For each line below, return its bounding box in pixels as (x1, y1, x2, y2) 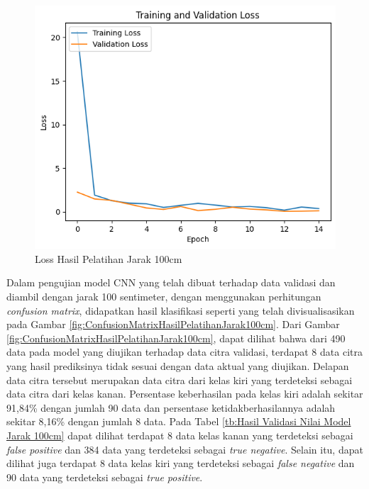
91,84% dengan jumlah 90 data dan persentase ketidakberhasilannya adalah (6, 400, 336, 415)
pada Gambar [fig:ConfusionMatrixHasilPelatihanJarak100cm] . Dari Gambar (6, 317, 340, 332)
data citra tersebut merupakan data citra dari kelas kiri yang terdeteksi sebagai (6, 372, 353, 387)
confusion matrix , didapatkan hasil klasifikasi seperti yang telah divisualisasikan (6, 303, 355, 317)
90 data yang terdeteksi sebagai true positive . (6, 469, 203, 484)
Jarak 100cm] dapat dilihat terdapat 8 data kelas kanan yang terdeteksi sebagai (6, 427, 353, 442)
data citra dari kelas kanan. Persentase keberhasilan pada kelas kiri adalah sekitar (6, 386, 363, 401)
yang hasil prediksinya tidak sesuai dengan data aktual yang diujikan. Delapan (6, 359, 349, 373)
